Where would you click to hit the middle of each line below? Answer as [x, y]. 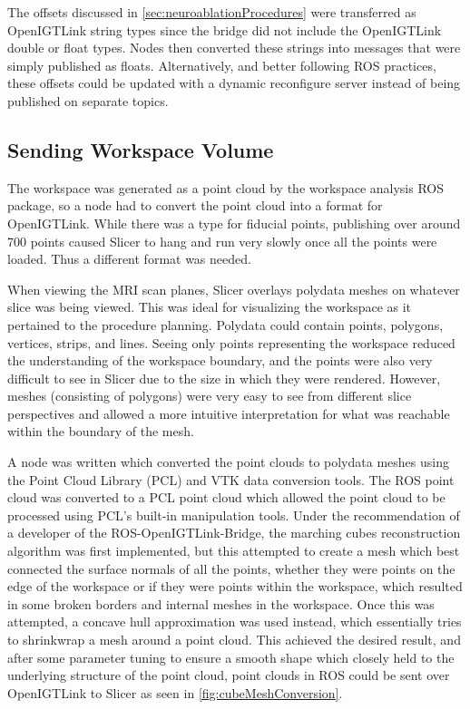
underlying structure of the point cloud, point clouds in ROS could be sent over [229, 675]
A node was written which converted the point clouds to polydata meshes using [228, 462]
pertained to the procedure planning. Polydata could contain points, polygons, [225, 324]
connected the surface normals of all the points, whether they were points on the [231, 568]
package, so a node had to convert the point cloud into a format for [195, 205]
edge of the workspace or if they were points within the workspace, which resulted [235, 586]
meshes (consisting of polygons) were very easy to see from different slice [210, 396]
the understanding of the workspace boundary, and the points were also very [220, 360]
